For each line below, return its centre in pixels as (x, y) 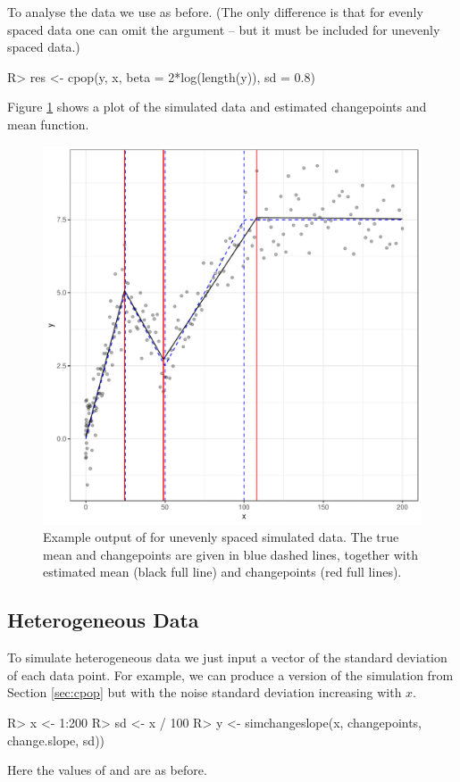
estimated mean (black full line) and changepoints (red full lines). (222, 572)
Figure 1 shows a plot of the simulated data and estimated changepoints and (217, 107)
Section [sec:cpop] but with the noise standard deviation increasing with (205, 692)
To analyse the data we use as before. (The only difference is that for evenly (215, 12)
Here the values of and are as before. (107, 770)
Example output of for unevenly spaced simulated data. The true (221, 537)
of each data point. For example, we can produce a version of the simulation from (230, 674)
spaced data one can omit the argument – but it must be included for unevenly (224, 29)
